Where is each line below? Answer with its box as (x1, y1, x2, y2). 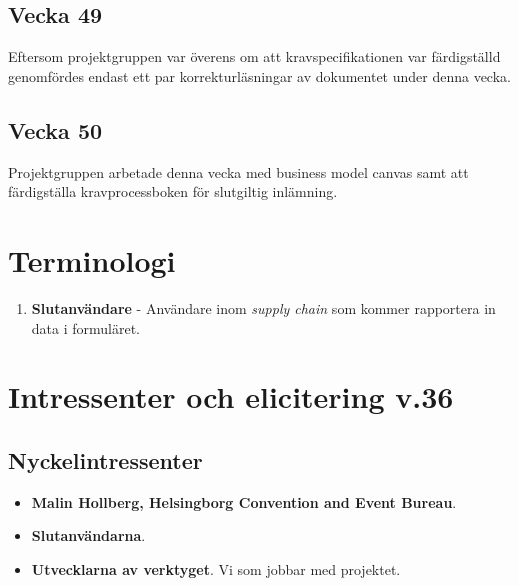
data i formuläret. (31, 317, 141, 338)
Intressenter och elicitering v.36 (8, 376, 454, 417)
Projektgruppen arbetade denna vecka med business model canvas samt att (8, 161, 469, 182)
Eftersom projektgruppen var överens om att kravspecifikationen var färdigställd (8, 46, 501, 67)
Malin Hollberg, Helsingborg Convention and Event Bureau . (31, 491, 457, 512)
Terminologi (8, 239, 176, 280)
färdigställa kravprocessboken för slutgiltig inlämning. (8, 181, 338, 202)
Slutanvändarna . (31, 525, 146, 546)
